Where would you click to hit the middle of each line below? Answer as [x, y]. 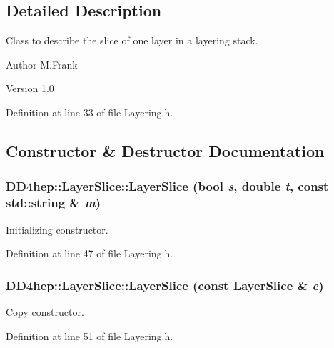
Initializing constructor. [57, 229]
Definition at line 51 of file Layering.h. [90, 335]
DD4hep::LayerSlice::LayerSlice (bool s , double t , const [167, 186]
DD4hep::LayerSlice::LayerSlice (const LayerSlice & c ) [165, 285]
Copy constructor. [45, 311]
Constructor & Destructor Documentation [165, 150]
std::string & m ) [54, 203]
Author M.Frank [42, 64]
